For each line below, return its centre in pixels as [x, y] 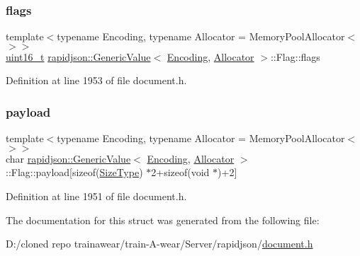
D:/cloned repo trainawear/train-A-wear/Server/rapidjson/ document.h [159, 244]
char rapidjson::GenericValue [68, 158]
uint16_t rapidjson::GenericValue [78, 56]
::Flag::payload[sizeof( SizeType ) [74, 172]
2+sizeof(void [180, 172]
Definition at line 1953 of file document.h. [96, 80]
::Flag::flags [295, 56]
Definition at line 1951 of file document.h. [96, 196]
